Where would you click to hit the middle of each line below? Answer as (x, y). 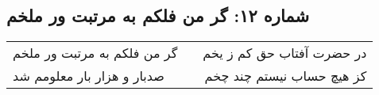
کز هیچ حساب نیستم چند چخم (286, 76)
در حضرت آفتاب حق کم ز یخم (285, 53)
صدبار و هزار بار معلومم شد (89, 76)
